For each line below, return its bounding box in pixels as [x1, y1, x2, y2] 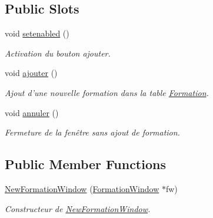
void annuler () [5, 106, 59, 118]
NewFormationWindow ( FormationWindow [5, 182, 159, 194]
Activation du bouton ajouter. [5, 47, 111, 59]
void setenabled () [5, 27, 69, 39]
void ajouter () [5, 67, 58, 79]
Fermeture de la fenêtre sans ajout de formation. [5, 126, 180, 138]
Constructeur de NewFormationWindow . [5, 202, 151, 214]
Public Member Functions [5, 155, 166, 173]
